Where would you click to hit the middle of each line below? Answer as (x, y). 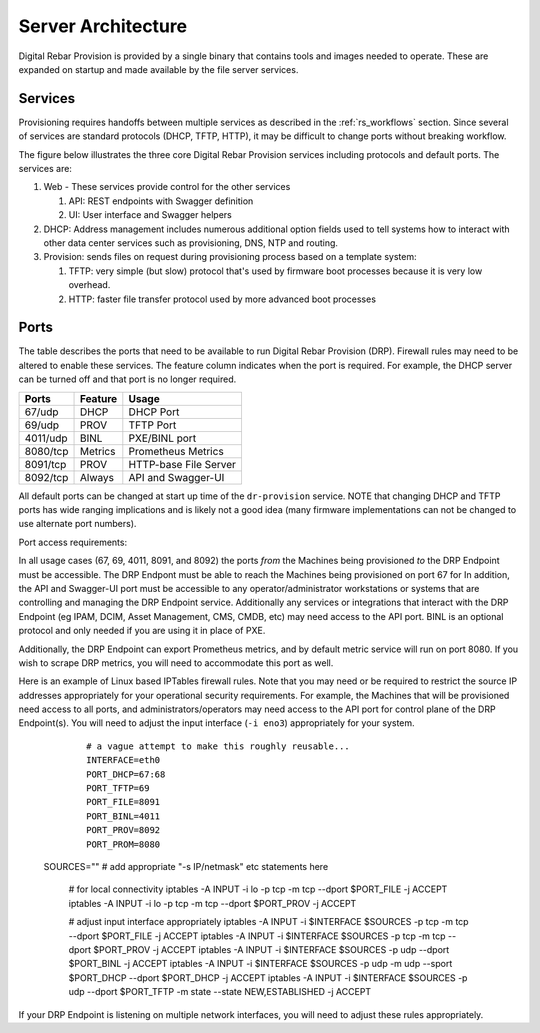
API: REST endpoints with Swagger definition (161, 201)
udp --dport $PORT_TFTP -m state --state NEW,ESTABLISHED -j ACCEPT (220, 992)
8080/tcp (46, 451)
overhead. (89, 285)
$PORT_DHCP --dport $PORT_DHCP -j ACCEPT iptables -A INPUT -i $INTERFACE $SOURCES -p (268, 977)
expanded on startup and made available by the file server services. (158, 69)
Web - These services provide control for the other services (167, 187)
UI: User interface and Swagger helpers (150, 215)
